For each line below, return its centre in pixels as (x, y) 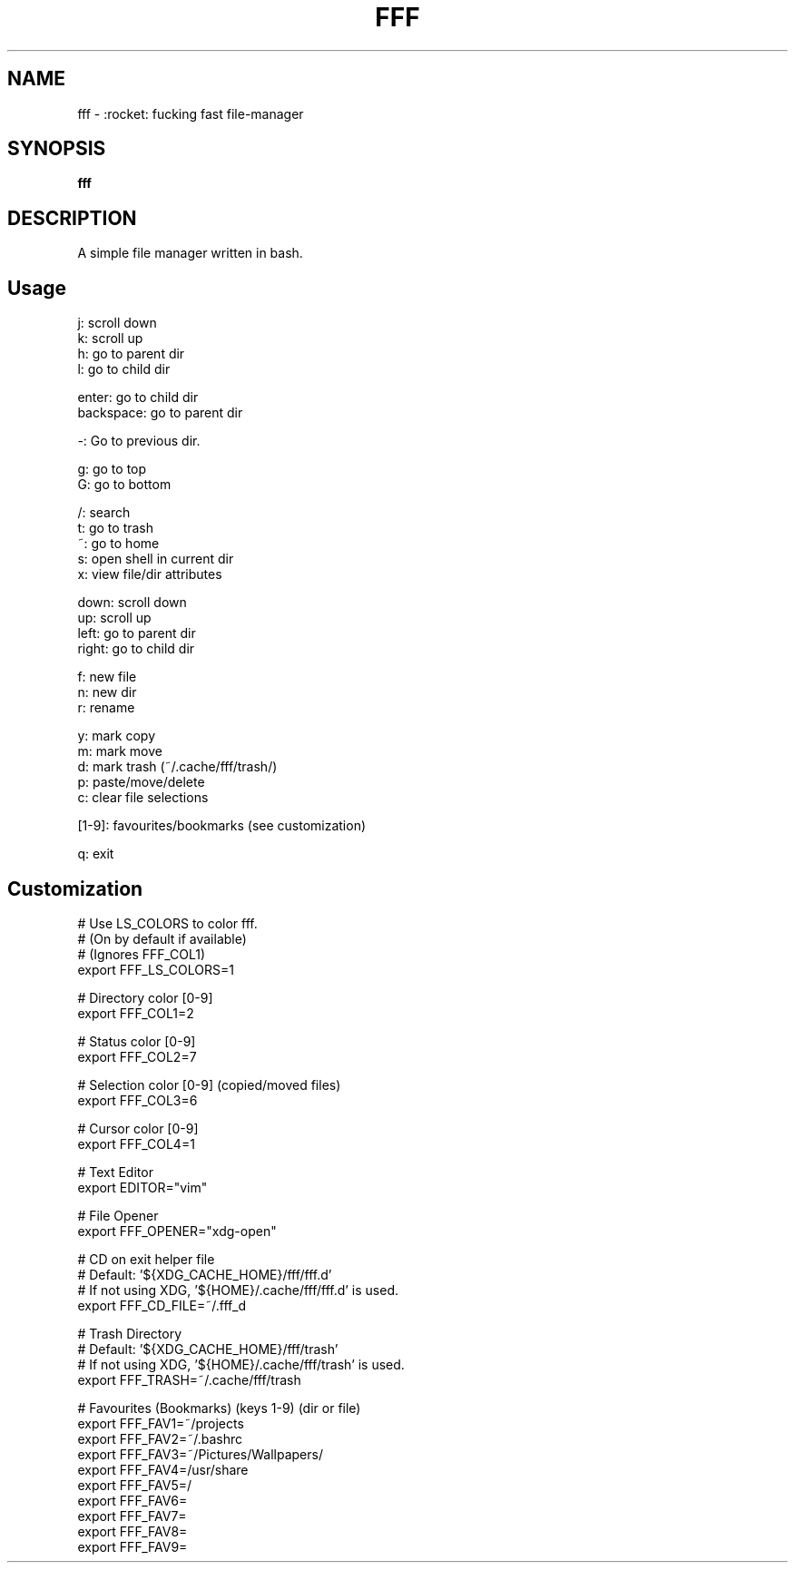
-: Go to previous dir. (139, 441)
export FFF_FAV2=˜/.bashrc (160, 1438)
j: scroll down (117, 323)
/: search (104, 513)
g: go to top (112, 469)
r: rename (106, 708)
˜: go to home (118, 544)
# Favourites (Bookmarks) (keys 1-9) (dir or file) (219, 1408)
